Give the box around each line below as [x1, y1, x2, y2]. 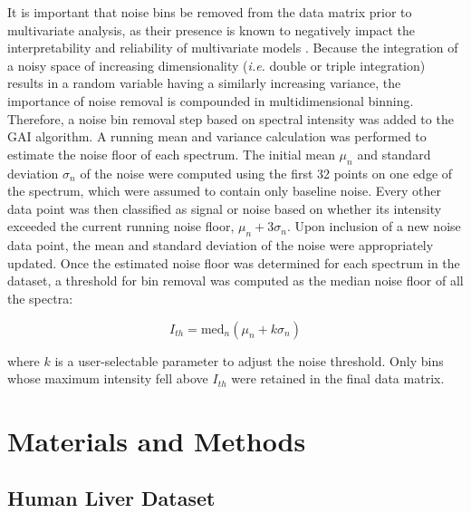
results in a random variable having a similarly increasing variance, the [7, 73, 401, 92]
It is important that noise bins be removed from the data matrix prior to [7, 3, 412, 21]
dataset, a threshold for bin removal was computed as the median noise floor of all [7, 271, 464, 290]
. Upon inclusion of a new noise [286, 217, 461, 236]
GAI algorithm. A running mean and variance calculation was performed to [7, 127, 427, 146]
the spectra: [7, 288, 73, 307]
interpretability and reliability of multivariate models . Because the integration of [7, 38, 458, 57]
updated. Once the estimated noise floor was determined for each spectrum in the [7, 253, 460, 272]
